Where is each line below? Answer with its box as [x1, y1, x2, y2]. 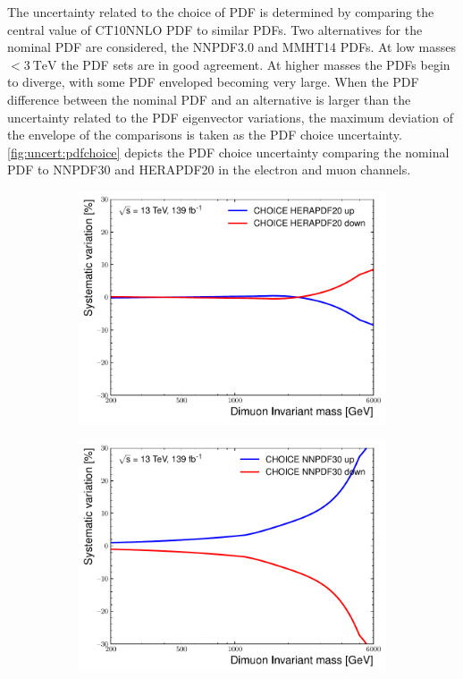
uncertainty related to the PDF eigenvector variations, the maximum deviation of [7, 107, 453, 126]
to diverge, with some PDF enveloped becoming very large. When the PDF [7, 72, 419, 91]
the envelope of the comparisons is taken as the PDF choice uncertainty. [7, 125, 402, 144]
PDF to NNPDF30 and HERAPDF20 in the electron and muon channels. [7, 160, 411, 179]
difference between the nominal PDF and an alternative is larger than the [7, 89, 411, 108]
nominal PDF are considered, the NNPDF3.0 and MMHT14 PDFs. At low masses [7, 38, 456, 56]
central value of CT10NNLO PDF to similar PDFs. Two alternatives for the [7, 20, 423, 38]
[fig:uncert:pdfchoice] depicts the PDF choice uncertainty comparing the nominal [7, 142, 450, 161]
